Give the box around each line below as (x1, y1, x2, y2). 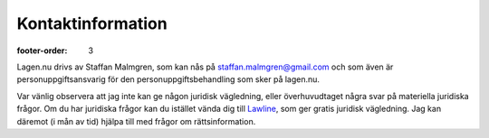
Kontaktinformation (16, 14, 168, 33)
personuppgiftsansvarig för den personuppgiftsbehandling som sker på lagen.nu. (16, 74, 321, 85)
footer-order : (16, 45, 68, 56)
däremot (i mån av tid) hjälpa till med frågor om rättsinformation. (16, 115, 256, 126)
